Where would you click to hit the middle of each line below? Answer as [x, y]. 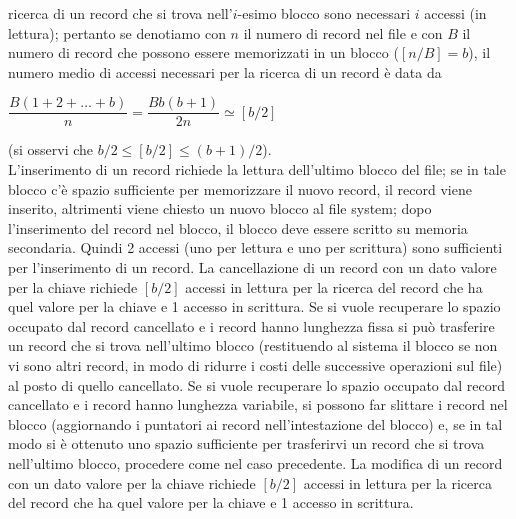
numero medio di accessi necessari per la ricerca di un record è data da [225, 71]
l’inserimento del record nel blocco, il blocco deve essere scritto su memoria [238, 227]
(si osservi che [51, 149]
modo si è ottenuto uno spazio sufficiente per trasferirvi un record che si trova [246, 443]
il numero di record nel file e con [343, 32]
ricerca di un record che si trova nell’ [120, 13]
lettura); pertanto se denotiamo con [117, 32]
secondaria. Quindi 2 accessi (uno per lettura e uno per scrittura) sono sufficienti [255, 247]
